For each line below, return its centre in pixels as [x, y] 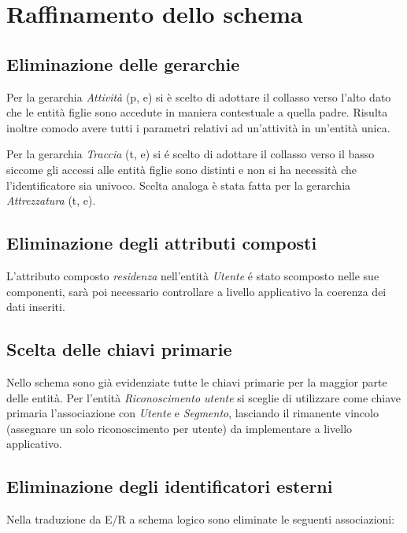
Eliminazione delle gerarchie [123, 63]
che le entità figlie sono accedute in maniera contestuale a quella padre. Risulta [197, 112]
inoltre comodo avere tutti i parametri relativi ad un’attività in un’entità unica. [198, 127]
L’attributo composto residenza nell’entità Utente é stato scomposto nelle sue [193, 275]
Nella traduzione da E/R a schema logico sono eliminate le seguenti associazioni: [201, 519]
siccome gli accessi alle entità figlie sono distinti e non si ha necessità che [182, 169]
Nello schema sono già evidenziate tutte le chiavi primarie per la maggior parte [197, 381]
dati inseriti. [36, 307]
